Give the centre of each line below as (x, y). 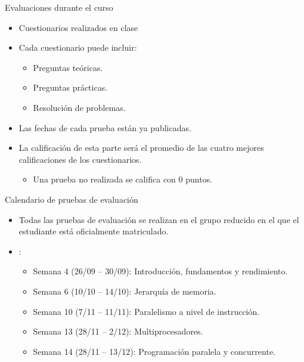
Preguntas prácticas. (70, 87)
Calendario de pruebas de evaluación (72, 199)
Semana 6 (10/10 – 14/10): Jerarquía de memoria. (125, 291)
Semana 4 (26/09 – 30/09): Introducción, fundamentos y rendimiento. (160, 271)
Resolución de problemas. (79, 107)
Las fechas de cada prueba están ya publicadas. (105, 127)
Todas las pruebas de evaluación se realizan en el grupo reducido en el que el (159, 219)
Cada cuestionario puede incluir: (78, 47)
